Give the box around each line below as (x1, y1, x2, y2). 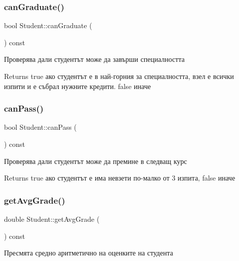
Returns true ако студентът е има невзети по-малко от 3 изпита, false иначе (4, 172, 235, 183)
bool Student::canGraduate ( (4, 20, 92, 31)
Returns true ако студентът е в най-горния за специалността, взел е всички (4, 71, 234, 81)
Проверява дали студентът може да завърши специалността (4, 54, 185, 64)
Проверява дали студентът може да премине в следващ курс (4, 155, 187, 166)
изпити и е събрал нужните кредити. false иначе (4, 80, 151, 91)
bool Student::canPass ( (4, 122, 77, 132)
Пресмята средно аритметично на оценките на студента (4, 247, 173, 258)
